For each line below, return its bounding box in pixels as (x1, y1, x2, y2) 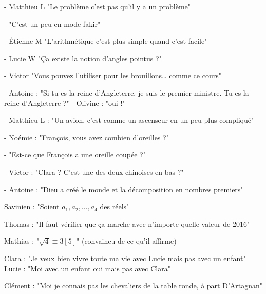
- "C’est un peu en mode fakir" (4, 18, 101, 29)
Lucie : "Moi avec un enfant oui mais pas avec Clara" (4, 263, 170, 273)
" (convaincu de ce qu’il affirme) (77, 235, 177, 246)
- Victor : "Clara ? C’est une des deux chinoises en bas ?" (4, 166, 184, 177)
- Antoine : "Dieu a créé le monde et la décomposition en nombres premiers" (4, 183, 243, 194)
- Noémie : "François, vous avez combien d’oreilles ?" (4, 132, 169, 142)
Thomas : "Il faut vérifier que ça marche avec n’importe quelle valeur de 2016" (4, 218, 250, 229)
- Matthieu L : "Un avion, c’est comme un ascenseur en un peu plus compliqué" (4, 115, 254, 125)
